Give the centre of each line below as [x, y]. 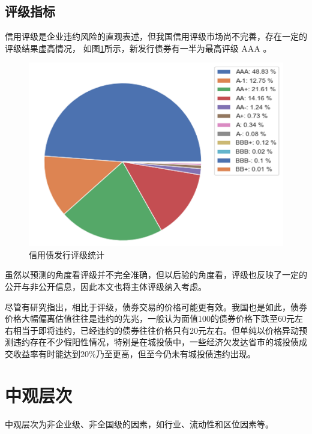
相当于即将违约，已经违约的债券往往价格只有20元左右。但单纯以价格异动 [156, 330]
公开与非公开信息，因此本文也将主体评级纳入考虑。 [106, 286]
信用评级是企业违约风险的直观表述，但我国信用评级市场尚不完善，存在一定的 [156, 36]
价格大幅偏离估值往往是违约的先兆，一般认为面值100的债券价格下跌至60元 [150, 318]
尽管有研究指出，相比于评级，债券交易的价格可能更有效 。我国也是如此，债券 [156, 306]
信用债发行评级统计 [67, 254]
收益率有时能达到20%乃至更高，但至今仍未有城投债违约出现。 [134, 353]
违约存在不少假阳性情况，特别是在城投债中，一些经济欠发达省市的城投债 [156, 342]
